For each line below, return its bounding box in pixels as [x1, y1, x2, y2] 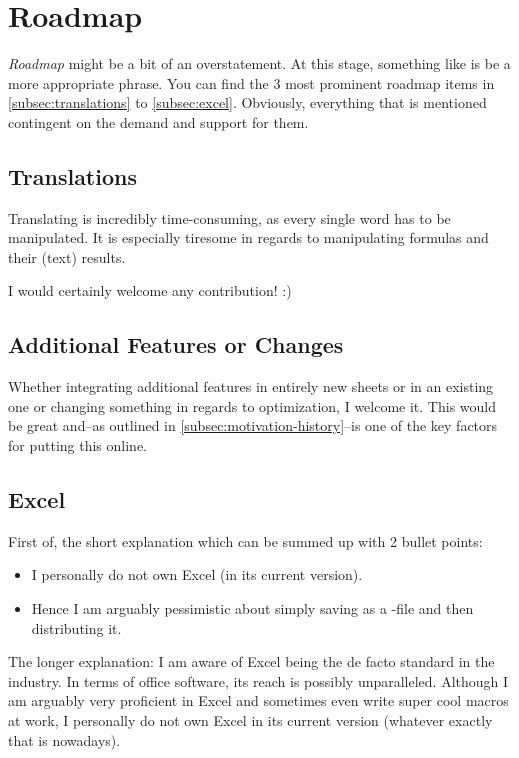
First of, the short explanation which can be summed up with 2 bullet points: [8, 530, 483, 551]
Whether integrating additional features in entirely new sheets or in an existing [8, 376, 494, 397]
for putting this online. [8, 435, 147, 456]
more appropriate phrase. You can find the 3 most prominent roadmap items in [8, 72, 495, 93]
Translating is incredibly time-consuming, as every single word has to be [8, 207, 451, 228]
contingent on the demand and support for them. [8, 111, 309, 132]
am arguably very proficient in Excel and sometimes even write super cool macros [8, 690, 509, 711]
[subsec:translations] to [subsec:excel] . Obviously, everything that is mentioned [8, 92, 487, 113]
